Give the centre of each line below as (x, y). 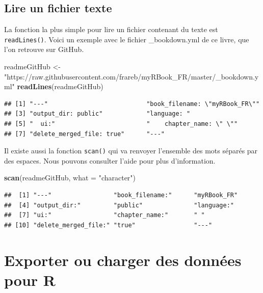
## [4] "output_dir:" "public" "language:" (119, 205)
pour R (30, 279)
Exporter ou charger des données (123, 260)
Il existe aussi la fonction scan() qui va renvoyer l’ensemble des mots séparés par (131, 151)
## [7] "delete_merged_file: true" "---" (84, 134)
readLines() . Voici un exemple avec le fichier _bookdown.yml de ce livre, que (127, 39)
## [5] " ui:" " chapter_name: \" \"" (121, 124)
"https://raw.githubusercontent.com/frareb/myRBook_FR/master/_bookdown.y (131, 76)
